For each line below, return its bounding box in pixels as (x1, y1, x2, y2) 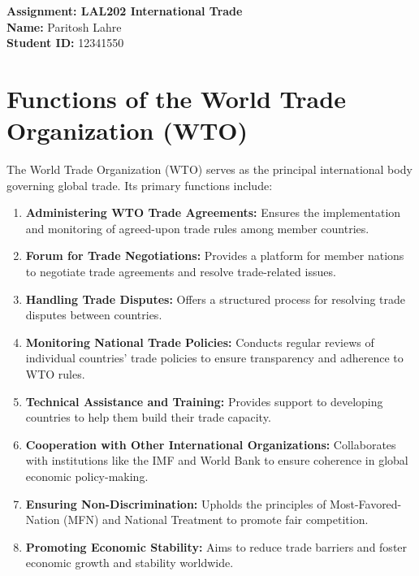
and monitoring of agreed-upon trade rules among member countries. (25, 219, 369, 236)
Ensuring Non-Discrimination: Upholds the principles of (25, 495, 326, 512)
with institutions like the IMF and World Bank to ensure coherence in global (25, 452, 408, 469)
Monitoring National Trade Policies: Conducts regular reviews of (25, 333, 374, 350)
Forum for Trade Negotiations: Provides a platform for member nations (25, 247, 404, 264)
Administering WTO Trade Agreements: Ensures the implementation (25, 204, 401, 221)
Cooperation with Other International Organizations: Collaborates (25, 435, 396, 453)
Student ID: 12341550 (6, 34, 124, 51)
